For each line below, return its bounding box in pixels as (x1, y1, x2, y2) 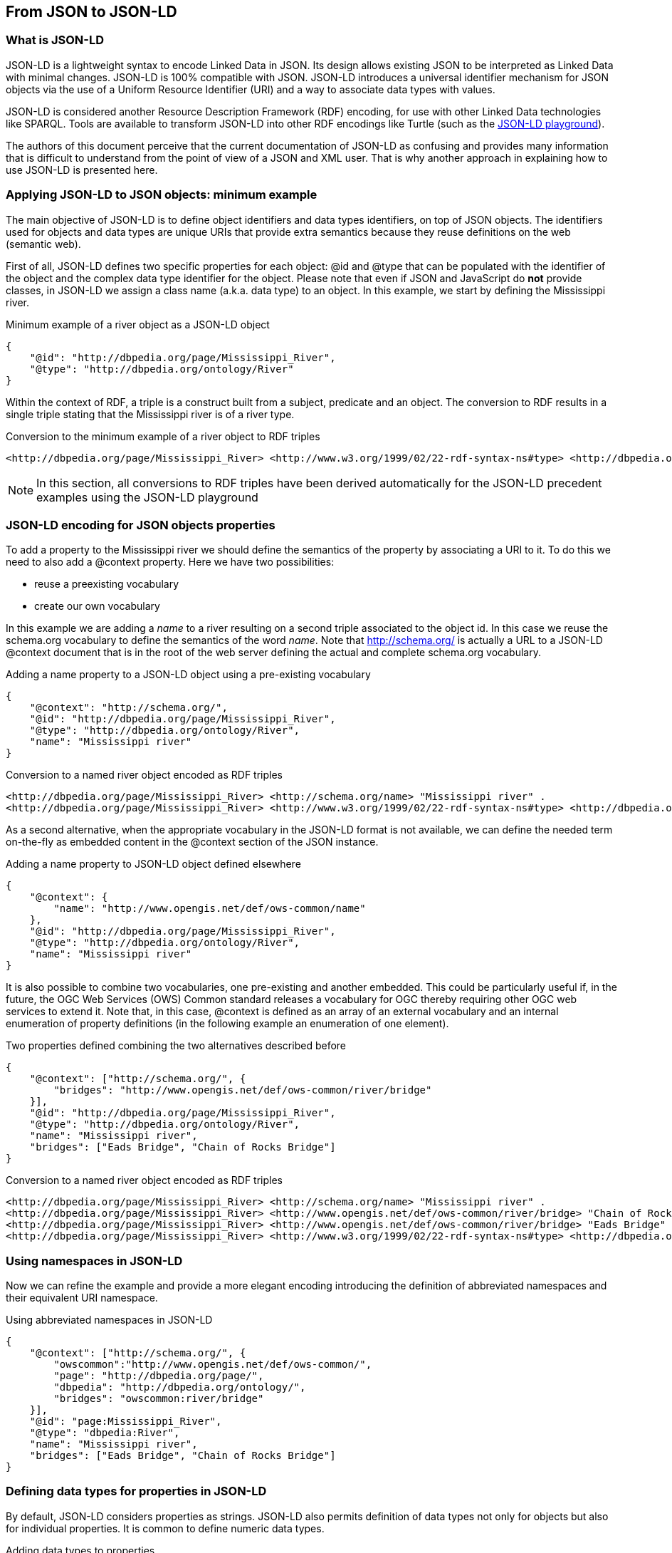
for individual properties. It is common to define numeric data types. (6, 1522, 325, 1534)
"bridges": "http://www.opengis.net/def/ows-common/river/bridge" (53, 1084, 432, 1096)
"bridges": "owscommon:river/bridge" (53, 1393, 264, 1405)
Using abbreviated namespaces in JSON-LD (6, 1314, 213, 1326)
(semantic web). (6, 237, 81, 250)
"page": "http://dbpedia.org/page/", (53, 1370, 264, 1382)
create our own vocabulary (34, 600, 160, 613)
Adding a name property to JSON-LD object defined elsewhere (6, 858, 301, 871)
